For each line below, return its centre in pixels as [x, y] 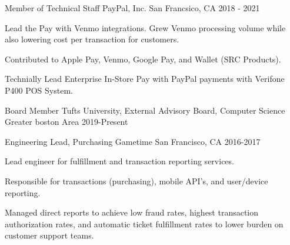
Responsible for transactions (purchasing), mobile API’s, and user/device [136, 181]
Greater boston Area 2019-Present [66, 122]
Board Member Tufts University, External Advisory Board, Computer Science [145, 110]
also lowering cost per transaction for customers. [92, 39]
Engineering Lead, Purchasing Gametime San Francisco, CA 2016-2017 [133, 141]
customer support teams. [49, 235]
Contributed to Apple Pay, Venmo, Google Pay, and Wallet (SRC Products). [143, 59]
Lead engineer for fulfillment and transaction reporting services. [119, 161]
